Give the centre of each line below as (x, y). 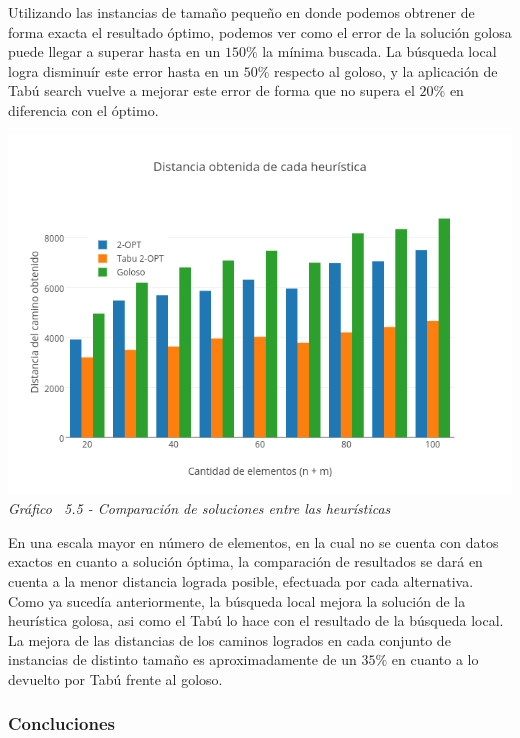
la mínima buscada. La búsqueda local (379, 51)
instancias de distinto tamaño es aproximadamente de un (182, 659)
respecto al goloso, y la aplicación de (386, 70)
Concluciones (61, 723)
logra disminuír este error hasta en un (124, 70)
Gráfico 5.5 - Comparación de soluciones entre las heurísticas (199, 508)
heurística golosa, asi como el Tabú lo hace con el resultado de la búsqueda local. (256, 620)
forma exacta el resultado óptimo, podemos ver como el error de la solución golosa (260, 31)
